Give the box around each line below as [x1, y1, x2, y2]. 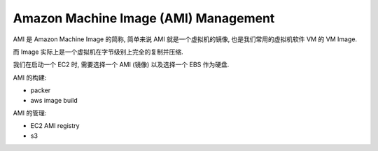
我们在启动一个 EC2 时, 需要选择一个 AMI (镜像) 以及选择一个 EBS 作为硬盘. [13, 60, 230, 69]
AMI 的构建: [13, 73, 47, 82]
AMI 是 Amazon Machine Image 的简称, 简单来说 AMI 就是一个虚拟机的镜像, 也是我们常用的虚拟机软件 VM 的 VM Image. [13, 35, 357, 43]
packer [30, 86, 51, 94]
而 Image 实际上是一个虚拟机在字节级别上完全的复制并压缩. [13, 48, 183, 56]
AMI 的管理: [13, 108, 47, 117]
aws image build [30, 96, 78, 104]
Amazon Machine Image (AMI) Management [13, 10, 275, 26]
